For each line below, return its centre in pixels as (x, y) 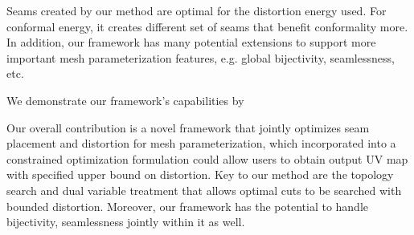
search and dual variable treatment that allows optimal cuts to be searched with (204, 190)
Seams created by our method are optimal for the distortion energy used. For (197, 10)
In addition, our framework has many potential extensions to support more (191, 42)
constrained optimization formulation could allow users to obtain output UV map (207, 158)
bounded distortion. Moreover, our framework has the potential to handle (188, 206)
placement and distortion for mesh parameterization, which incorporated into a (201, 143)
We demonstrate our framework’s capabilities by (125, 100)
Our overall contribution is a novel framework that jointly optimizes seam (188, 127)
